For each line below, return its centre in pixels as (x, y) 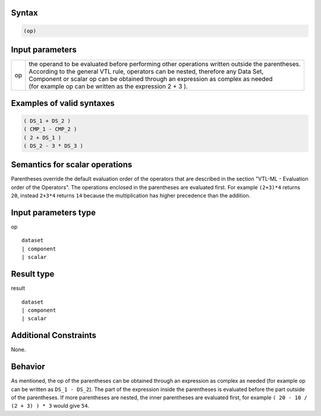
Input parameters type (53, 212)
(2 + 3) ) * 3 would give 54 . (50, 406)
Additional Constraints (54, 335)
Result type (33, 274)
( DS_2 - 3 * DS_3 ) (53, 146)
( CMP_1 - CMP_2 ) (50, 129)
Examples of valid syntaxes (63, 103)
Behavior (28, 367)
